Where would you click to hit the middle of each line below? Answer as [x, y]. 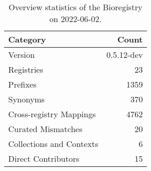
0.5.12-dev [125, 55]
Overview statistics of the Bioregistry [75, 7]
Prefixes [23, 84]
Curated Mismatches [45, 129]
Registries [26, 69]
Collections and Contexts [53, 144]
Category [27, 39]
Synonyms [26, 99]
